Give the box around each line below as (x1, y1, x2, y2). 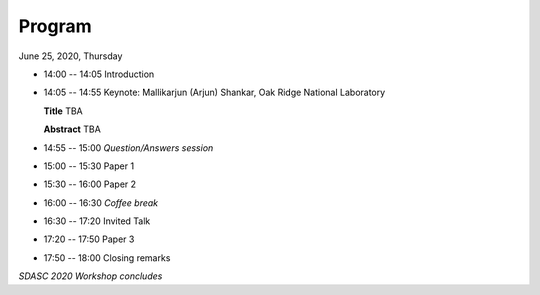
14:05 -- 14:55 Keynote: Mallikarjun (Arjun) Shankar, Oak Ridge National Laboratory (43, 86, 386, 99)
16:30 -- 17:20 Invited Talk (43, 215, 151, 227)
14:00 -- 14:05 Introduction (43, 68, 155, 80)
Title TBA (43, 105, 84, 117)
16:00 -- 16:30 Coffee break (43, 196, 159, 209)
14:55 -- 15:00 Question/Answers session (43, 141, 214, 154)
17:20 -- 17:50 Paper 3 (43, 233, 135, 245)
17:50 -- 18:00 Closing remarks (43, 251, 171, 264)
